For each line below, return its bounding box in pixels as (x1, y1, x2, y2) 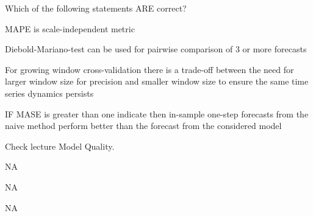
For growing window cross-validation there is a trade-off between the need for (5, 63, 294, 75)
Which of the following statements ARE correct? (5, 2, 187, 14)
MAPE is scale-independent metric (5, 22, 135, 35)
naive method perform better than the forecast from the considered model (5, 119, 282, 132)
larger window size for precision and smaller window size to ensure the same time (5, 75, 309, 88)
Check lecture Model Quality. (5, 139, 115, 152)
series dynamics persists (5, 86, 94, 99)
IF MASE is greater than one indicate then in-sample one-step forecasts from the (5, 107, 309, 120)
